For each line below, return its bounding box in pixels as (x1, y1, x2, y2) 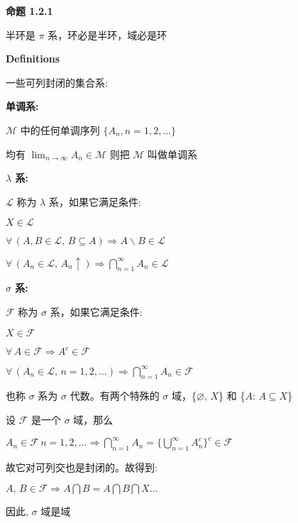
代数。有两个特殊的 (70, 388, 160, 403)
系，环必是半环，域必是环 (48, 27, 167, 42)
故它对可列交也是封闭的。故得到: (6, 459, 158, 474)
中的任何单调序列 (20, 122, 100, 137)
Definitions (6, 51, 60, 66)
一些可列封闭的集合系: (6, 75, 108, 89)
